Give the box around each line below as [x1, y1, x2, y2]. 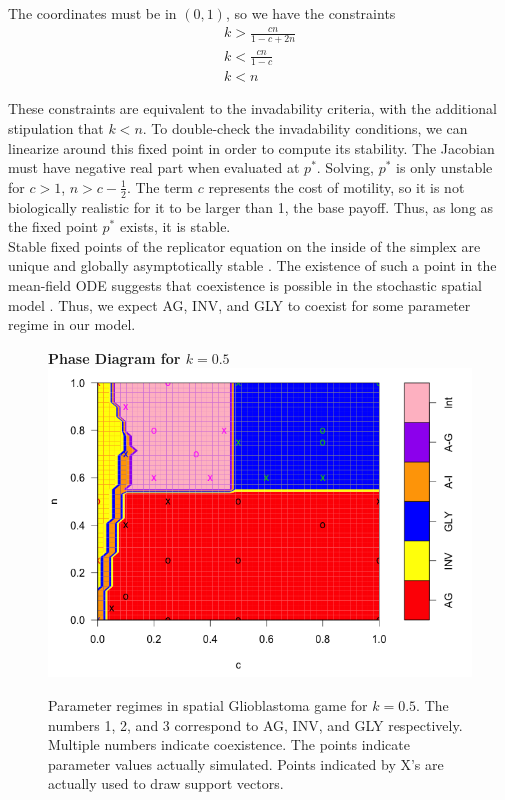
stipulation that [8, 117, 104, 138]
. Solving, [316, 157, 375, 178]
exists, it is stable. [119, 216, 231, 237]
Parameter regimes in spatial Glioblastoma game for [48, 695, 368, 716]
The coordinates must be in [8, 3, 177, 23]
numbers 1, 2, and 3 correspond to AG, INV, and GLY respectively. [48, 714, 463, 735]
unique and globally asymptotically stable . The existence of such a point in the [8, 255, 497, 276]
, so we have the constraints [225, 3, 396, 23]
